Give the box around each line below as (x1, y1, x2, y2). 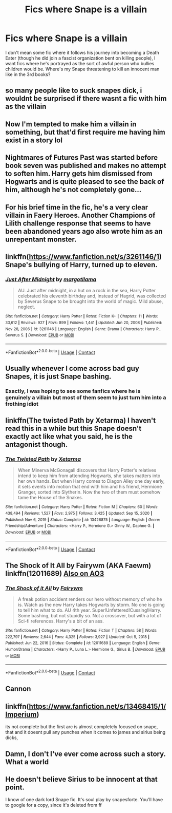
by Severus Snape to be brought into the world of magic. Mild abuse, (17, 298, 163, 305)
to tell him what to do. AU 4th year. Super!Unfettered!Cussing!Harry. (17, 607, 162, 613)
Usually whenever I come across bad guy (5, 364, 140, 373)
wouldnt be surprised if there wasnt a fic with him (5, 94, 167, 103)
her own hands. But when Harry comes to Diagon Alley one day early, (17, 478, 165, 484)
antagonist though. (5, 440, 68, 449)
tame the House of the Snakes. (17, 495, 83, 501)
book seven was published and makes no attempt (5, 161, 166, 170)
